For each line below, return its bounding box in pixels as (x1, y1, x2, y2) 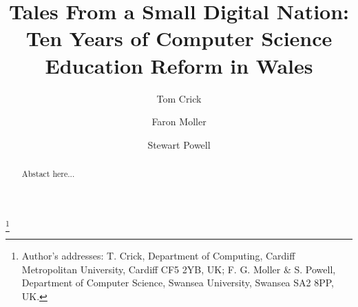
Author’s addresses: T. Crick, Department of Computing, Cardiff (21, 248, 295, 263)
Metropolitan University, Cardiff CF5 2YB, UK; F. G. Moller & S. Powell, (21, 262, 336, 276)
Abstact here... (21, 168, 75, 180)
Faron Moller (151, 114, 207, 129)
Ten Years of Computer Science (25, 24, 333, 52)
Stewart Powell (147, 137, 211, 151)
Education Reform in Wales (45, 51, 313, 79)
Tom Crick (156, 91, 202, 105)
